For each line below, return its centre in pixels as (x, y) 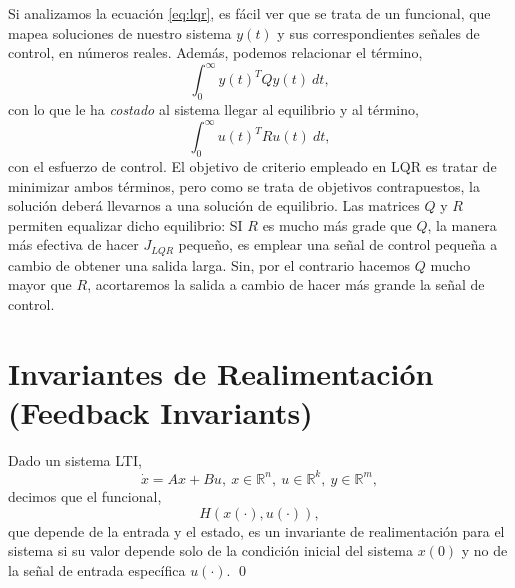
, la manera (462, 224)
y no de (484, 550)
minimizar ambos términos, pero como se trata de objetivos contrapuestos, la (244, 185)
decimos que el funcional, (85, 495)
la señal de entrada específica (97, 569)
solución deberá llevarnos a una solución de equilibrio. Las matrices (214, 205)
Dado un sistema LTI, (75, 459)
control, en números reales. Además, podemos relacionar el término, (215, 52)
